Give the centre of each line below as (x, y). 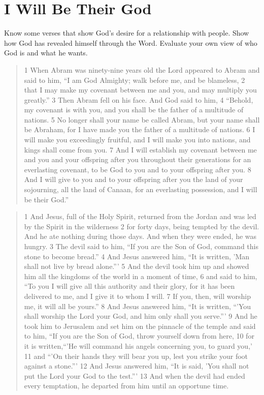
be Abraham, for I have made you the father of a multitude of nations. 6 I (140, 129)
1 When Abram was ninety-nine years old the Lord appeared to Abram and (142, 69)
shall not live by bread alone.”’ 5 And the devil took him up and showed (137, 266)
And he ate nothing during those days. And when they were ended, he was (140, 236)
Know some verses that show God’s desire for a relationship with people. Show (127, 33)
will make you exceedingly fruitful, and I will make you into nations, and (137, 140)
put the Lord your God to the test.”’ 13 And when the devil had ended (135, 375)
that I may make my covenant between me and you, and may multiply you (140, 90)
